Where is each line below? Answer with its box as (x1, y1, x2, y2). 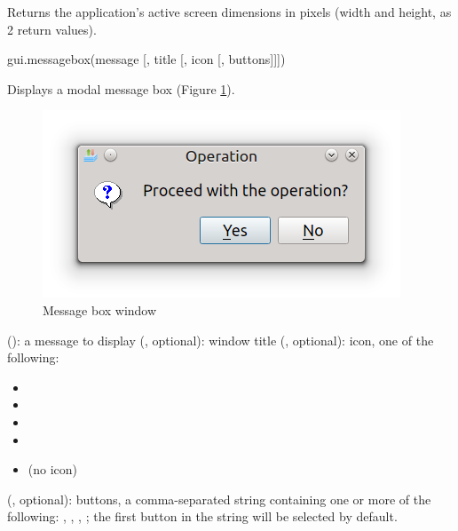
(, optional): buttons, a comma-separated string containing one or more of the (7, 489, 431, 508)
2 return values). (7, 20, 97, 38)
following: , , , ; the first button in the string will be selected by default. (7, 507, 398, 526)
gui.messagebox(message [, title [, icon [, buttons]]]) (7, 50, 286, 68)
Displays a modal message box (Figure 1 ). (7, 79, 235, 98)
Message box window (43, 300, 157, 319)
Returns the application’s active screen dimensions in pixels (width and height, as (7, 3, 452, 20)
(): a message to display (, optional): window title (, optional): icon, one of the (7, 330, 434, 349)
